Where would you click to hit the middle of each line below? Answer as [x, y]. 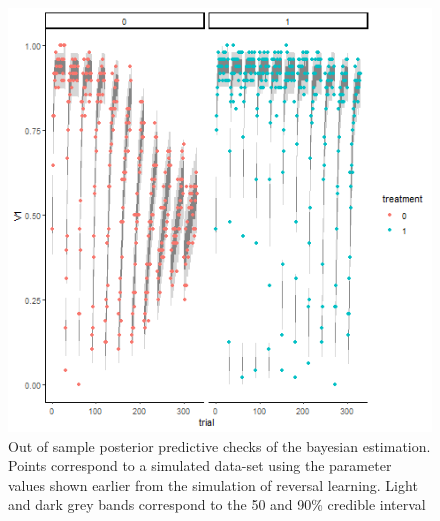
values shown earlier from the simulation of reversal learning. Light [213, 484]
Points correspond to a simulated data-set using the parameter [200, 465]
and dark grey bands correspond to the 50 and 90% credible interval [217, 504]
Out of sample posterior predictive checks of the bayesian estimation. [219, 445]
